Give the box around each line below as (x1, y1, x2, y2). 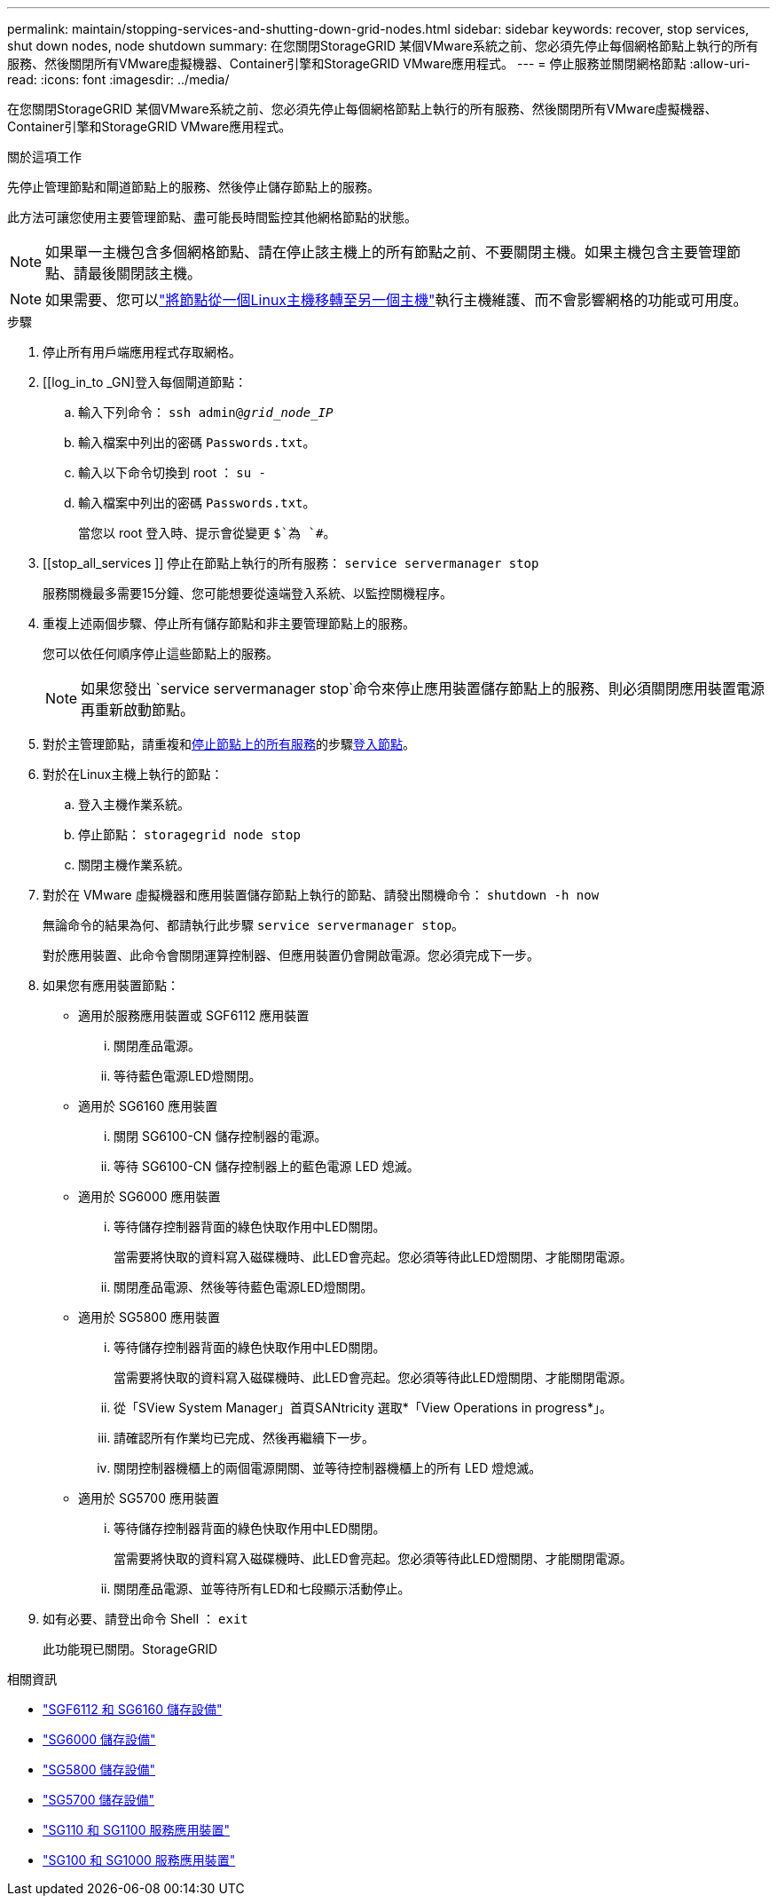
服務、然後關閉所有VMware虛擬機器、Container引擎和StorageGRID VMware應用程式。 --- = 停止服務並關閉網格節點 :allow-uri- (7, 56, 750, 71)
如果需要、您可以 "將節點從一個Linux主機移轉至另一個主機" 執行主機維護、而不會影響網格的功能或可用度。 (45, 291, 748, 309)
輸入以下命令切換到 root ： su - (78, 465, 266, 480)
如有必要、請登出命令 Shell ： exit (43, 1611, 248, 1626)
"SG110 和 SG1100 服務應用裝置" (43, 1822, 230, 1837)
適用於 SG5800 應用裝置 (78, 1309, 220, 1325)
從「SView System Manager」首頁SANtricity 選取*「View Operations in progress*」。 (114, 1400, 612, 1415)
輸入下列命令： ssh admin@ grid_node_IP (78, 405, 334, 420)
